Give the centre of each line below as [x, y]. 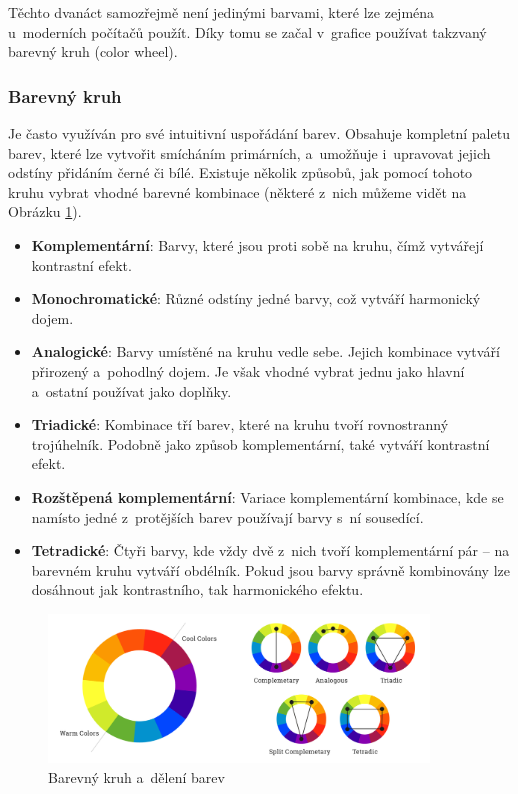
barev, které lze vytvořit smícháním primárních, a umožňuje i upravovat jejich [249, 152]
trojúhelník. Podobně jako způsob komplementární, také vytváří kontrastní [260, 443]
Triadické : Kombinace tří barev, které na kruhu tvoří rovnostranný [240, 424]
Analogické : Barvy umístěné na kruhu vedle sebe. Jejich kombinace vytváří [265, 351]
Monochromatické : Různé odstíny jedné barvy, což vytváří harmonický [256, 298]
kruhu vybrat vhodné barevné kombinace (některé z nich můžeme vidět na [237, 191]
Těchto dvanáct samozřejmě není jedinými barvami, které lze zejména [221, 12]
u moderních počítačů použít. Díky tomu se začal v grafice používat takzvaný [247, 31]
